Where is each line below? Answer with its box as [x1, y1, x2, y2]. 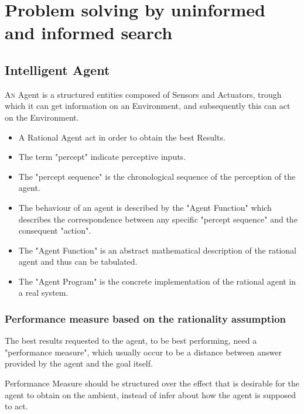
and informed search [5, 20, 173, 45]
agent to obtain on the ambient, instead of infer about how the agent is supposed [5, 388, 296, 401]
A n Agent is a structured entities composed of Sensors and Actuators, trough [5, 88, 282, 100]
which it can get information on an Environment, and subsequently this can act [5, 100, 291, 112]
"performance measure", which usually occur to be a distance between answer [5, 345, 282, 358]
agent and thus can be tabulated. [18, 255, 138, 268]
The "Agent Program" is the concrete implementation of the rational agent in [18, 275, 296, 287]
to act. [5, 400, 28, 412]
